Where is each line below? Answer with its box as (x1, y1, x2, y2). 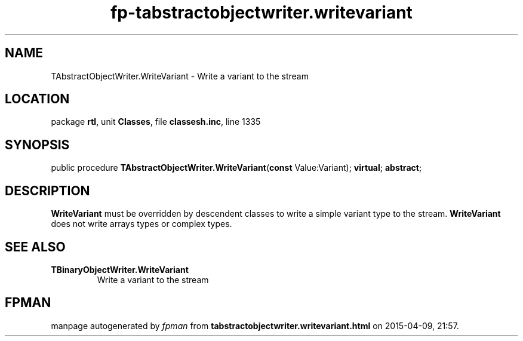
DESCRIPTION (5, 183, 90, 198)
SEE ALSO (5, 239, 66, 254)
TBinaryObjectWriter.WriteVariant (51, 264, 189, 275)
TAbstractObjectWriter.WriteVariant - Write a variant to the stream (51, 70, 309, 81)
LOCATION (5, 91, 70, 107)
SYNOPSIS (5, 137, 70, 152)
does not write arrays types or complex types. (51, 219, 232, 229)
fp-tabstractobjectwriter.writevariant (110, 2, 413, 23)
